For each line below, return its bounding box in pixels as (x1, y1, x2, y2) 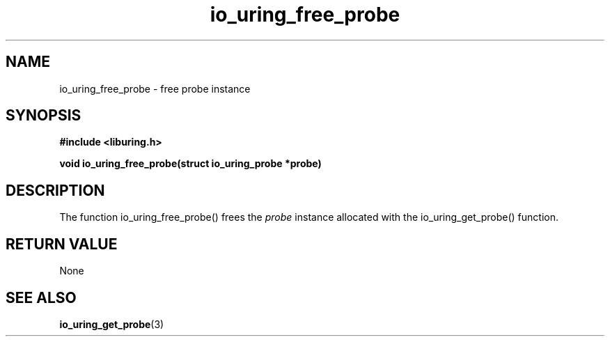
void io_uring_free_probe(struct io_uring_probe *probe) (59, 157, 322, 170)
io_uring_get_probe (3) (59, 318, 164, 330)
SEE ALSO (6, 288, 77, 306)
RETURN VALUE (6, 235, 118, 253)
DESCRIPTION (6, 181, 105, 199)
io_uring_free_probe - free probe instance (59, 82, 251, 95)
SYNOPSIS (6, 107, 81, 125)
